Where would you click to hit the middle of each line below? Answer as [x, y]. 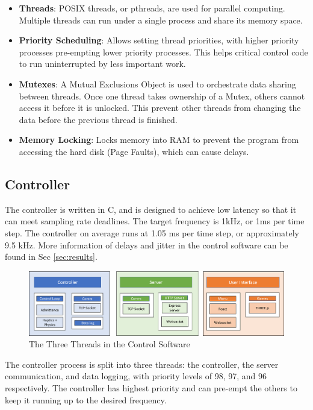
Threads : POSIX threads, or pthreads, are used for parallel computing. [152, 8]
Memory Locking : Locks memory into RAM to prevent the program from [159, 140]
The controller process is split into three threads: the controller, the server [142, 364]
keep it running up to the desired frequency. [86, 399]
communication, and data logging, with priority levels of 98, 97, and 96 [136, 376]
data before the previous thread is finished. [98, 119]
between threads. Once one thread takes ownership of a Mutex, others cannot [162, 96]
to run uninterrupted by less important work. [102, 64]
